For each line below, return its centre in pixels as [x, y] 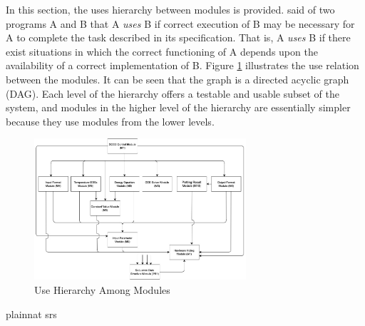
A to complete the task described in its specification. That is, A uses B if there [178, 37]
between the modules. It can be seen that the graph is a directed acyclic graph [178, 79]
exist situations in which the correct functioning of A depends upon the [162, 51]
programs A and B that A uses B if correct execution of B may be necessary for [180, 23]
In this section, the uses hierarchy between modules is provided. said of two [170, 9]
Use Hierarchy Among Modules [102, 290]
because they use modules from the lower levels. [110, 121]
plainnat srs [31, 314]
